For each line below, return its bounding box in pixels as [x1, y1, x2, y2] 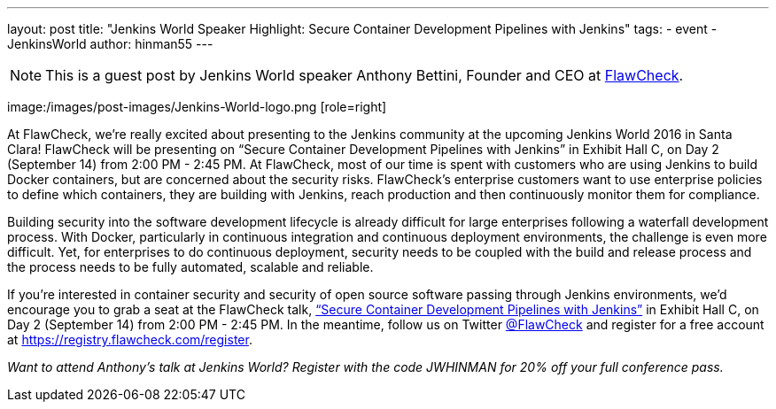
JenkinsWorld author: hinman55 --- [7, 36, 213, 51]
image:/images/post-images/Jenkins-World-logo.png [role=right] [7, 99, 387, 114]
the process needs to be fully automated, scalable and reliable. [7, 259, 374, 274]
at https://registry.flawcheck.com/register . [7, 332, 252, 347]
